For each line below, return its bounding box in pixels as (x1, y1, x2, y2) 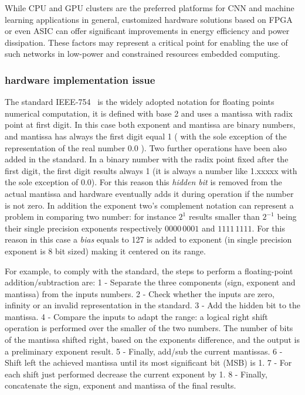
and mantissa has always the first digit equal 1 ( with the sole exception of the (5, 130, 287, 142)
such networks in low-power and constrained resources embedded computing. (5, 47, 280, 60)
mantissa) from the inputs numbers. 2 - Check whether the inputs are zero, (5, 287, 274, 299)
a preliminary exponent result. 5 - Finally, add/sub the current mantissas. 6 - (5, 345, 283, 357)
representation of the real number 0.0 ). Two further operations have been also (5, 141, 287, 154)
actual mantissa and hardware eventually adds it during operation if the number (5, 187, 294, 199)
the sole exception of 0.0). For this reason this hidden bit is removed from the (5, 176, 282, 188)
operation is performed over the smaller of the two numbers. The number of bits (5, 322, 293, 334)
